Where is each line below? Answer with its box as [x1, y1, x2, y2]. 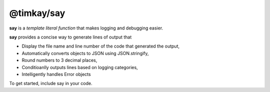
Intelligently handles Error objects [21, 71, 91, 77]
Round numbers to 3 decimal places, [21, 57, 97, 63]
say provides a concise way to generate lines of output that [9, 34, 132, 40]
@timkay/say [9, 7, 65, 18]
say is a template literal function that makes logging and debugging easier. [9, 25, 163, 31]
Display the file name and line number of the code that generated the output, [21, 43, 180, 49]
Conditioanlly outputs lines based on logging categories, [21, 64, 138, 70]
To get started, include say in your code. [9, 80, 92, 86]
